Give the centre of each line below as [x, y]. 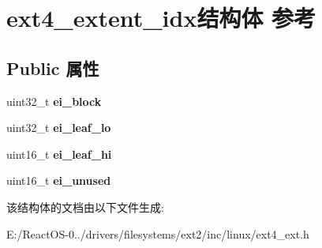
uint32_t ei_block [54, 101]
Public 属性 [53, 68]
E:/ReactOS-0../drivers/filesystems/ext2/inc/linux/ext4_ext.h [158, 233]
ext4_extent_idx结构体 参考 [161, 18]
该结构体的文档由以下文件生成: [85, 207]
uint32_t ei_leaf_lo [59, 128]
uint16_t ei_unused [59, 180]
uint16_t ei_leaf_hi [59, 154]
